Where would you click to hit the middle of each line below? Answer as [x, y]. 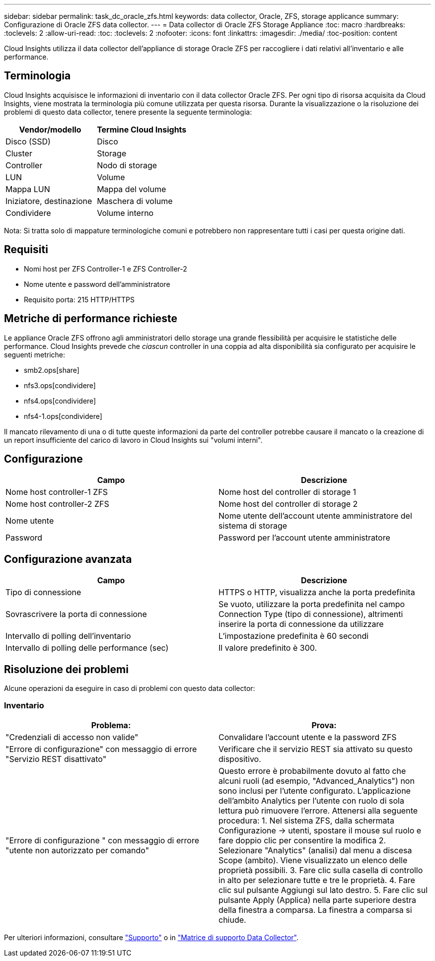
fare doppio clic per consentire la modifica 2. [302, 840]
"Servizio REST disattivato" [56, 759]
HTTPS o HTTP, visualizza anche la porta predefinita [317, 592]
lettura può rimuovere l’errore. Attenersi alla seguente [318, 810]
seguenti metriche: [35, 354]
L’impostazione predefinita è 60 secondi [294, 636]
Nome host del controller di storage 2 [288, 504]
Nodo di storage [127, 165]
